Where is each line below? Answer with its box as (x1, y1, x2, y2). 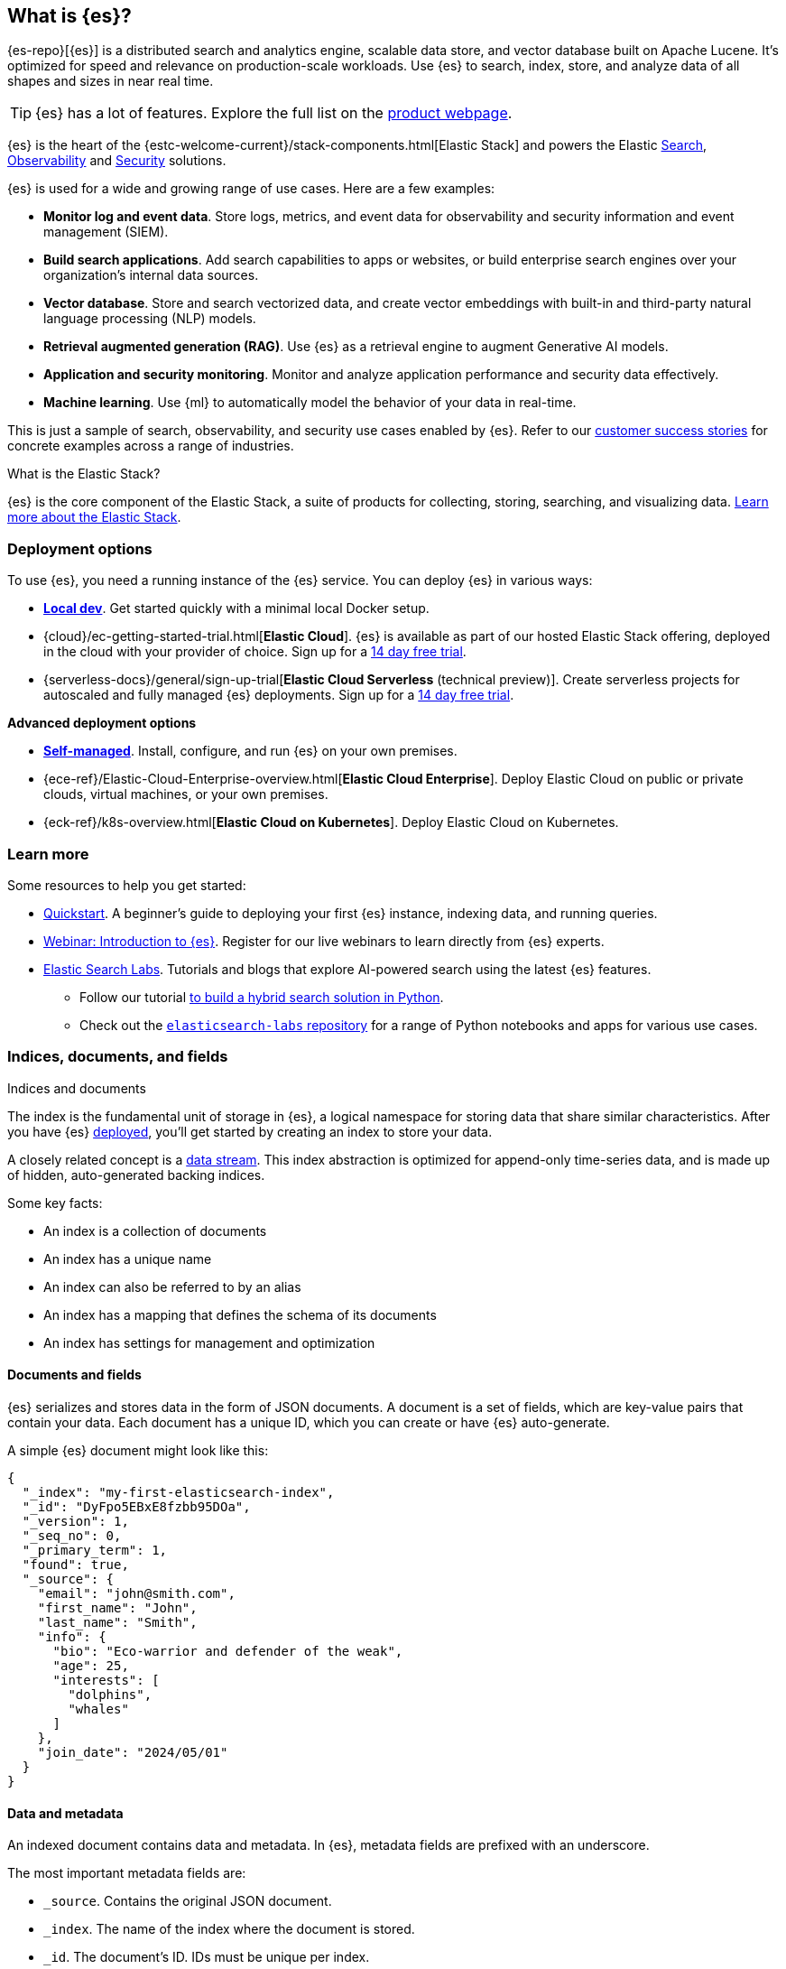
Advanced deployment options (7, 715, 197, 731)
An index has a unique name (43, 1250, 212, 1267)
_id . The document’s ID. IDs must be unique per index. (43, 1949, 370, 1965)
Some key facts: (7, 1194, 103, 1211)
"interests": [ (52, 1672, 160, 1687)
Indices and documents (7, 1080, 146, 1096)
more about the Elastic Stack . (7, 509, 181, 525)
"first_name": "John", (37, 1600, 198, 1615)
